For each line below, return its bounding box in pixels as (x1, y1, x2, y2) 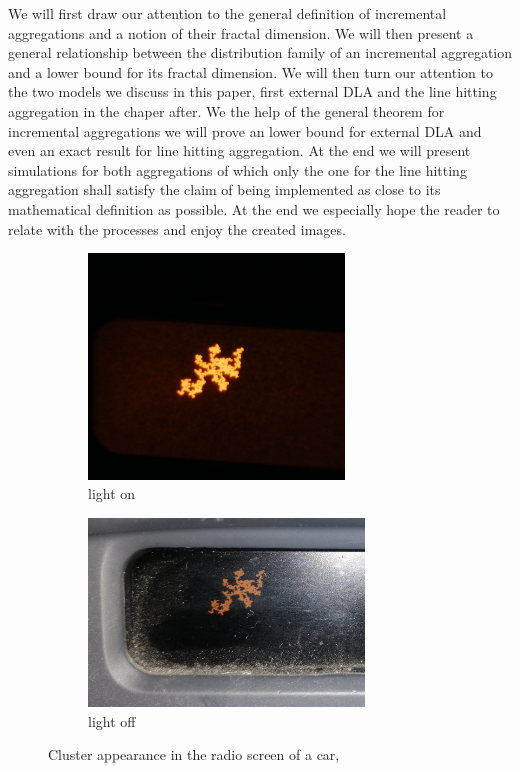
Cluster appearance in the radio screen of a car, (48, 744, 340, 765)
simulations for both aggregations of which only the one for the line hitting (8, 159, 467, 180)
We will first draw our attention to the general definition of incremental (8, 3, 447, 23)
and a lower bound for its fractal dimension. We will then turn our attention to (8, 61, 493, 82)
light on (88, 483, 136, 504)
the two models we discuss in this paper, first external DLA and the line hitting (8, 81, 497, 102)
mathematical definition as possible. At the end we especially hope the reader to (8, 198, 500, 219)
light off (88, 710, 136, 731)
